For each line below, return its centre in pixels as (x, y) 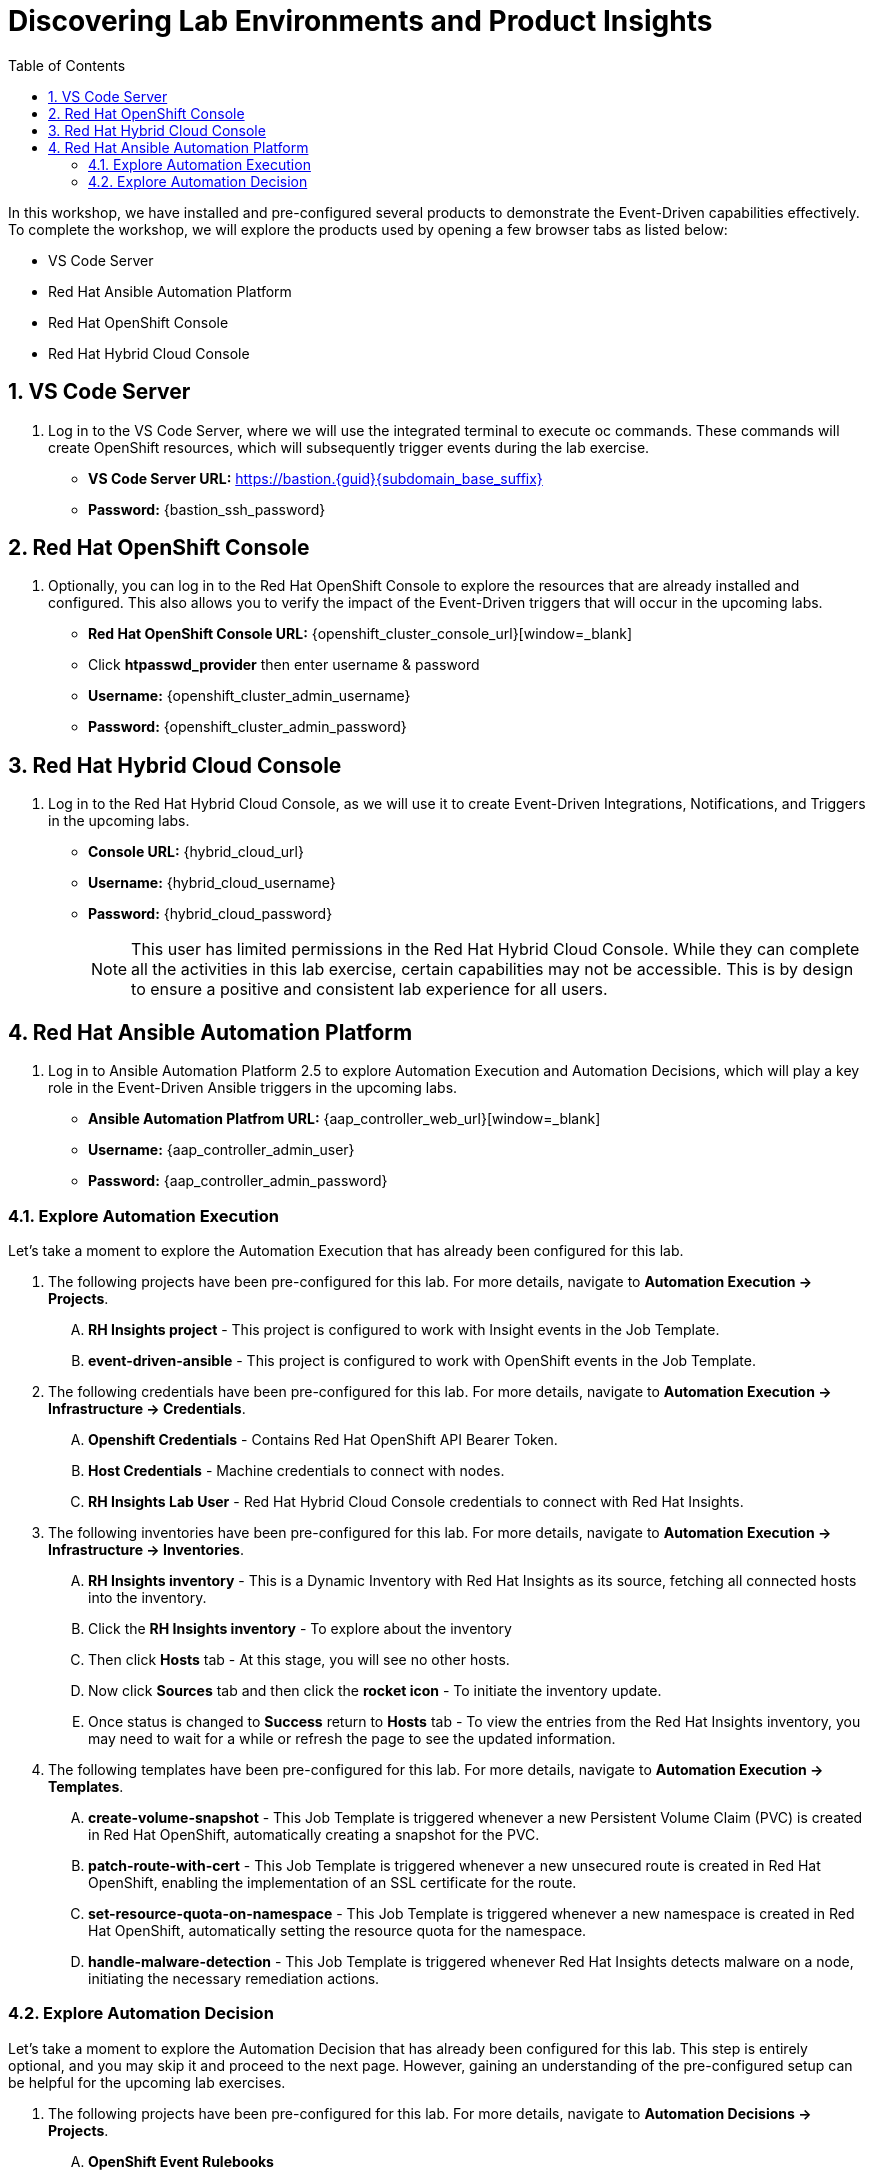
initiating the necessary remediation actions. (234, 1978)
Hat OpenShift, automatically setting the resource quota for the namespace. (337, 1930)
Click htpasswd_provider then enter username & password (284, 665)
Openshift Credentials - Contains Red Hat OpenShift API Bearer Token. (323, 1439)
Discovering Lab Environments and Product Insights (360, 21)
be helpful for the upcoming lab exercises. (147, 2082)
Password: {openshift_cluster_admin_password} (247, 727)
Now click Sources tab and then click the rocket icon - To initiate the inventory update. (375, 1690)
